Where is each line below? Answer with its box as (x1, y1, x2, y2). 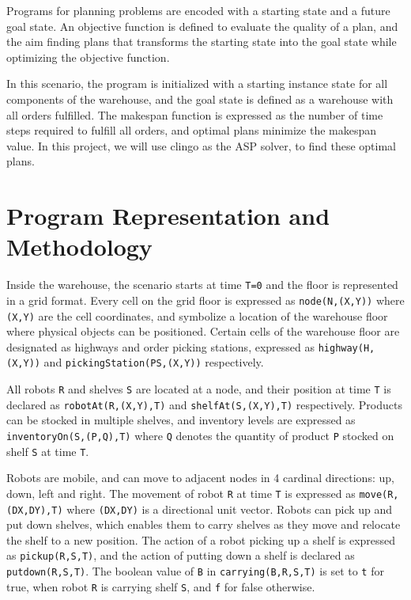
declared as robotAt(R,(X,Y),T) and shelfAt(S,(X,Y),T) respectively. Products (6, 396, 402, 412)
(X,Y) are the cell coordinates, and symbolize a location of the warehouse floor (6, 307, 388, 324)
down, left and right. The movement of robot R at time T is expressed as (6, 484, 356, 501)
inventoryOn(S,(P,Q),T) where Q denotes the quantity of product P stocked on (6, 427, 394, 444)
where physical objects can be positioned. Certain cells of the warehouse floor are (6, 323, 400, 340)
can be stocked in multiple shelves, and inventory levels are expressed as (6, 412, 356, 428)
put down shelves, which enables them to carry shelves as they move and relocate (6, 516, 401, 533)
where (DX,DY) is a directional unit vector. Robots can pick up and (66, 500, 393, 517)
